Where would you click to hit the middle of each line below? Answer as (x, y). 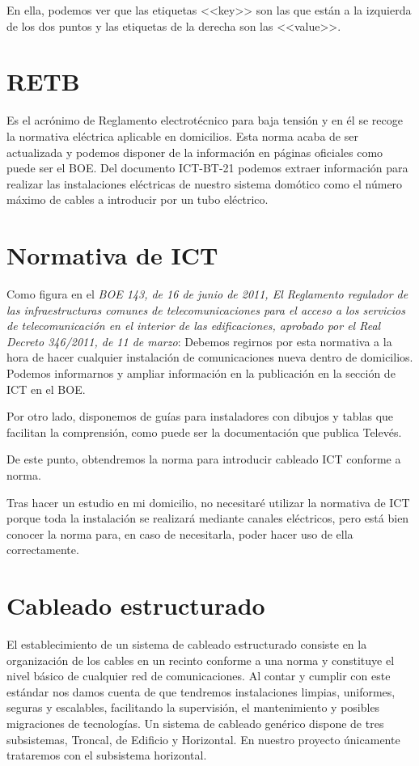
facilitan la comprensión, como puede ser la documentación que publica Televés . (204, 432)
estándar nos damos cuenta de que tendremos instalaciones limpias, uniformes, (201, 691)
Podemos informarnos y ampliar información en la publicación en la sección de (201, 372)
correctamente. (43, 550)
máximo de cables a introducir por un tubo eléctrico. (138, 199)
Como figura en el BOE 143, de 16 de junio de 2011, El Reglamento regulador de (207, 294)
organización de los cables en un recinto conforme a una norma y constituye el (201, 660)
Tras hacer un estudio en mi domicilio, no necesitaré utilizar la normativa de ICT (208, 502)
